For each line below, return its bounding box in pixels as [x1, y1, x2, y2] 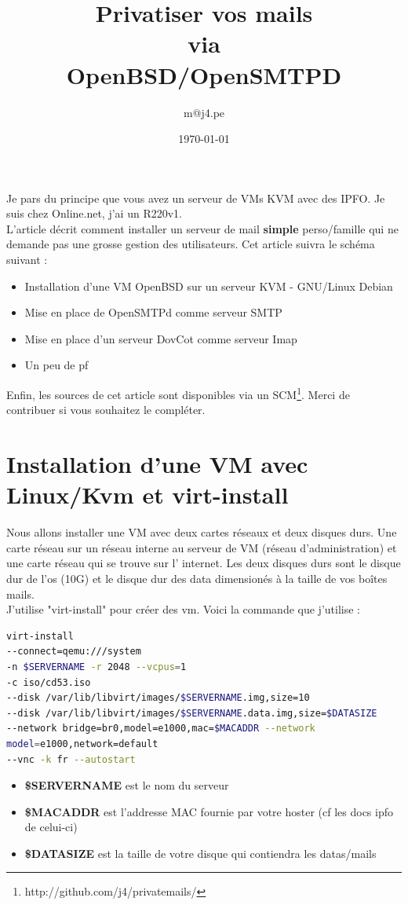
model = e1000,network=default [6, 738, 158, 749]
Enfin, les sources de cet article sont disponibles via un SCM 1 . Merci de [6, 384, 350, 402]
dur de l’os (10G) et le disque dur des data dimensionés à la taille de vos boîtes [6, 570, 388, 586]
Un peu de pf [24, 357, 89, 373]
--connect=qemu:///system [6, 646, 141, 658]
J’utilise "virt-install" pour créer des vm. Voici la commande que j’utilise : [6, 601, 360, 617]
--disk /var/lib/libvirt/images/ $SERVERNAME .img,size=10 [6, 692, 310, 704]
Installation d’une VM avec [6, 448, 308, 480]
